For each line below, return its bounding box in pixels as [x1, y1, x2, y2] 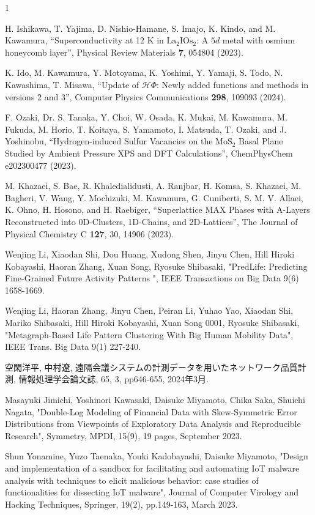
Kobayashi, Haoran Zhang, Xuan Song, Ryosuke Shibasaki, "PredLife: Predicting [5, 259, 308, 272]
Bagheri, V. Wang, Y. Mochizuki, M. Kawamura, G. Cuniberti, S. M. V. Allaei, [5, 191, 303, 204]
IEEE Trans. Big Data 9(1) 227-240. [5, 340, 141, 353]
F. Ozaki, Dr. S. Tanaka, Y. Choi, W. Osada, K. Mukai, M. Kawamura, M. [5, 111, 287, 124]
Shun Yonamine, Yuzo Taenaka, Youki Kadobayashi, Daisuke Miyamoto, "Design [5, 450, 308, 462]
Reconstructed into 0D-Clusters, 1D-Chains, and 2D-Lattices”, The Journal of [5, 215, 298, 228]
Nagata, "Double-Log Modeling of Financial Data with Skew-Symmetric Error [5, 405, 297, 418]
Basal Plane [239, 135, 283, 147]
